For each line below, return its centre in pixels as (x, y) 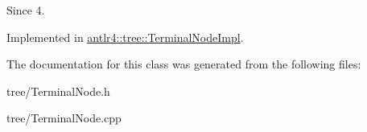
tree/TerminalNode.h (58, 91)
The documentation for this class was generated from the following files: (184, 64)
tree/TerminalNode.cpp (64, 118)
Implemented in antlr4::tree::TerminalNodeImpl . (125, 37)
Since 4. (26, 10)
